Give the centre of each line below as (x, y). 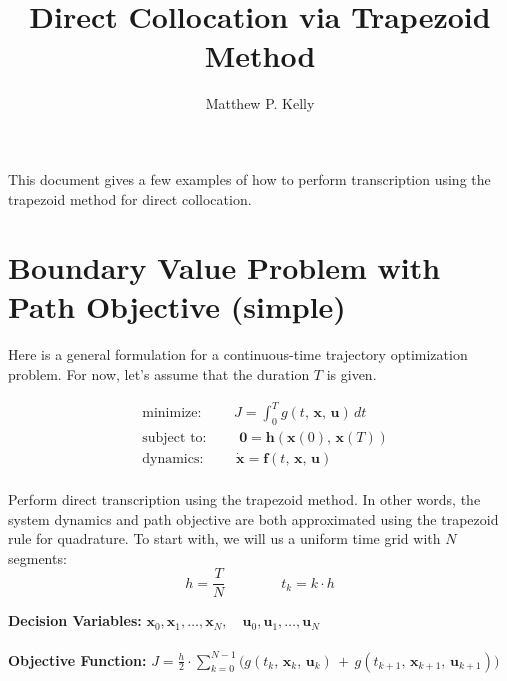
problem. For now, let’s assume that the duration (159, 374)
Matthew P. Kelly (260, 103)
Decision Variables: (75, 620)
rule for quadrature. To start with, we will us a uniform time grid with (224, 538)
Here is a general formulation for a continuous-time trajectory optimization (238, 354)
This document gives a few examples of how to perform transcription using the (249, 178)
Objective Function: (77, 659)
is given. (351, 374)
